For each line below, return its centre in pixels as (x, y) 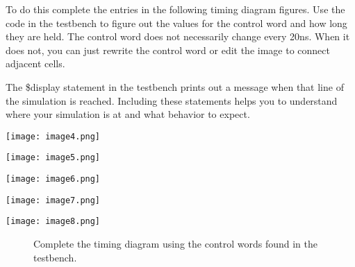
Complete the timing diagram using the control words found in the (176, 244)
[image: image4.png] (53, 136)
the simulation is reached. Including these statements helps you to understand (172, 100)
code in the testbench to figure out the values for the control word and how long (176, 23)
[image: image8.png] (53, 222)
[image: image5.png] (53, 158)
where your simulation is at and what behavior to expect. (128, 114)
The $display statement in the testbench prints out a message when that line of (175, 86)
